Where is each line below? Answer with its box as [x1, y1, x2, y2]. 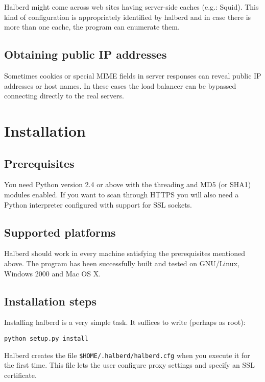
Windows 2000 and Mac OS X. [4, 268, 101, 278]
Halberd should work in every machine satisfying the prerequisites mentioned [4, 248, 245, 259]
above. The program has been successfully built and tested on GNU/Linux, [4, 258, 239, 268]
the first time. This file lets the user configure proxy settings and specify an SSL [4, 360, 255, 370]
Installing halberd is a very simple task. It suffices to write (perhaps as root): [4, 317, 246, 327]
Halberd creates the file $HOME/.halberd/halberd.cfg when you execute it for [4, 349, 250, 360]
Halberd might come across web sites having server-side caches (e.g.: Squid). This [4, 2, 259, 12]
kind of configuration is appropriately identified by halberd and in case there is [4, 11, 251, 22]
